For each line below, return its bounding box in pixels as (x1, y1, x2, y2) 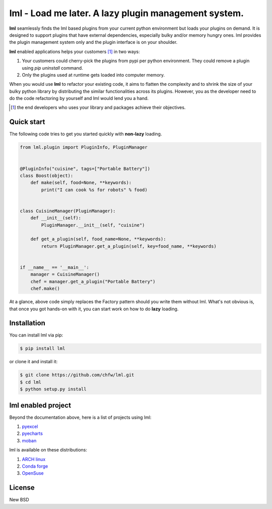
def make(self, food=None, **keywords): (30, 180, 132, 186)
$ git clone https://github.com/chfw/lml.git (20, 372, 134, 378)
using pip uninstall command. (22, 65, 83, 71)
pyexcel (22, 424, 38, 430)
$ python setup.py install (20, 386, 87, 392)
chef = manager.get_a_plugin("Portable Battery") (30, 278, 156, 285)
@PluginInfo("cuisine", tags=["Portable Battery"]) (20, 165, 151, 172)
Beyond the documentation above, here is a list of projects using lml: (9, 414, 152, 420)
